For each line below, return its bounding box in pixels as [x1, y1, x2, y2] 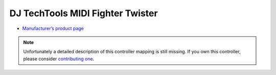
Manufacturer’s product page [22, 25, 84, 31]
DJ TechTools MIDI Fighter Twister [9, 8, 158, 19]
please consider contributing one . [23, 56, 95, 62]
